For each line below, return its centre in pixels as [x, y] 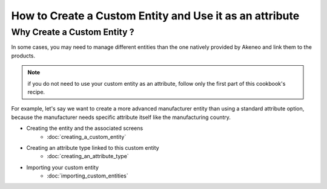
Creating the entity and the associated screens [85, 128]
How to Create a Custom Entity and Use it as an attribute [155, 16]
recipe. [36, 92]
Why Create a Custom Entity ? [73, 32]
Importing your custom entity [63, 167]
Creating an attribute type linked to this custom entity [93, 147]
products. [23, 56]
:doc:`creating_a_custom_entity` [87, 136]
